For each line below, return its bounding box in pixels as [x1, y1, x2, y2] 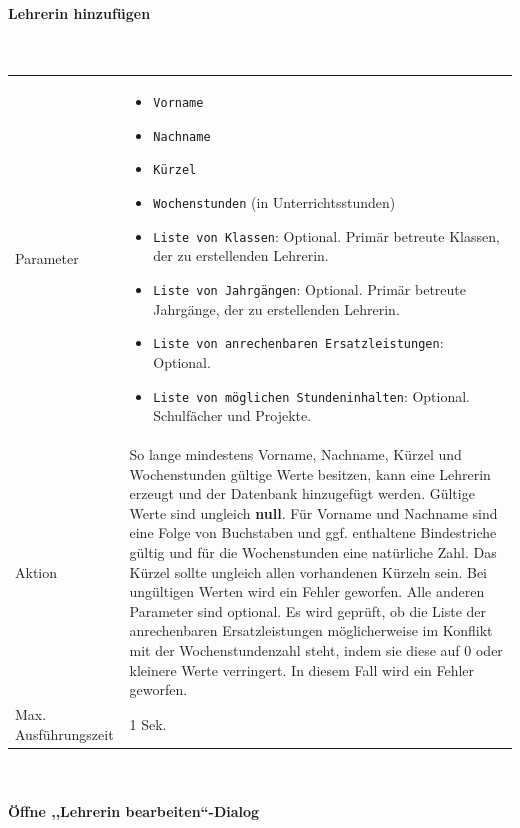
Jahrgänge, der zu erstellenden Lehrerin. [153, 298, 400, 319]
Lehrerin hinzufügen [8, 2, 151, 23]
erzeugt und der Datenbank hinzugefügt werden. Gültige [129, 483, 475, 504]
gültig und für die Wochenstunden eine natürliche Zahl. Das [129, 541, 497, 562]
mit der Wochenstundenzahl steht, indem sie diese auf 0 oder [129, 639, 503, 660]
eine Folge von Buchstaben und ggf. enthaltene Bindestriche [129, 522, 497, 543]
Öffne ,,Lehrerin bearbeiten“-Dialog [8, 800, 260, 821]
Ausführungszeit [15, 723, 114, 744]
